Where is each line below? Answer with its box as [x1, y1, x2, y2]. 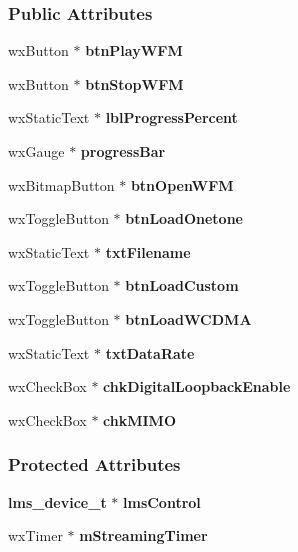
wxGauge [8, 141, 65, 161]
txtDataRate [105, 342, 195, 363]
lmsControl [123, 491, 201, 512]
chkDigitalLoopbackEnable [103, 376, 291, 397]
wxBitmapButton [8, 174, 115, 195]
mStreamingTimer [79, 525, 208, 546]
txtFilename [105, 241, 191, 262]
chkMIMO [103, 409, 177, 430]
